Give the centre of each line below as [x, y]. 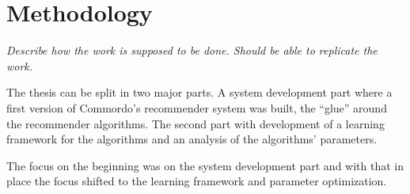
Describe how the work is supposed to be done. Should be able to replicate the [192, 50]
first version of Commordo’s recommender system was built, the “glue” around [197, 107]
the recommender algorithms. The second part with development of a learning [196, 123]
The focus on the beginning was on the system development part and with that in [205, 165]
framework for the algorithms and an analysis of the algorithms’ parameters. [192, 139]
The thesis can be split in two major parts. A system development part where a [199, 92]
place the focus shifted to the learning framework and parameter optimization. [197, 181]
